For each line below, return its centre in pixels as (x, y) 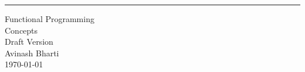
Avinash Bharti (32, 53)
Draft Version (29, 42)
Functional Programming (50, 19)
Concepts (21, 30)
